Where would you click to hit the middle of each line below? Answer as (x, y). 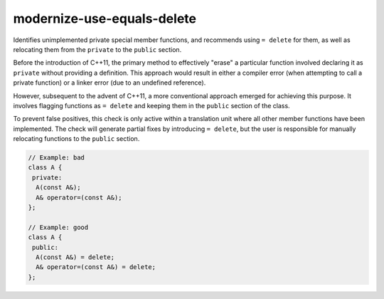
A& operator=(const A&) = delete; (96, 267)
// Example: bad (57, 158)
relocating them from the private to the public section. (97, 49)
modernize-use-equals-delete (105, 19)
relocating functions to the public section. (76, 139)
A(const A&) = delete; (75, 257)
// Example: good (58, 227)
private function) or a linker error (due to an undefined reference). (110, 83)
